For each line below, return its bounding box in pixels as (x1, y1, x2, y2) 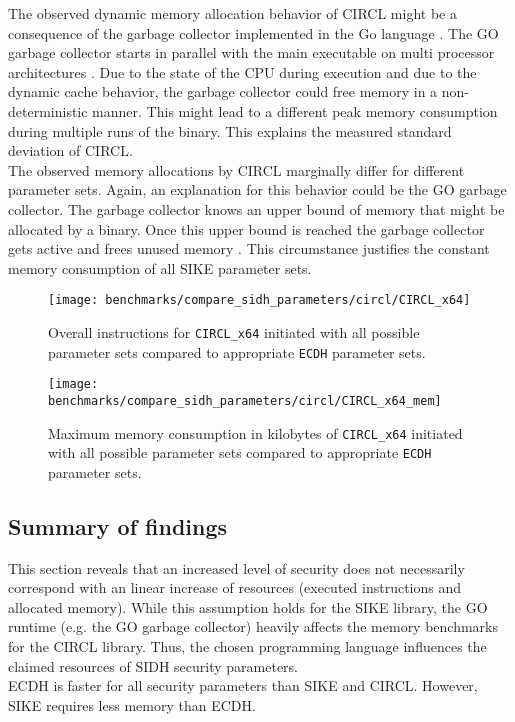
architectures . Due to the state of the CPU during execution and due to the (8, 61, 477, 82)
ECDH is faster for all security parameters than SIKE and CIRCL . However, (8, 675, 478, 696)
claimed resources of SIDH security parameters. (8, 655, 299, 676)
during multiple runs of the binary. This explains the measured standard (8, 120, 452, 141)
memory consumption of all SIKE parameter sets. (8, 257, 312, 278)
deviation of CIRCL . (8, 140, 133, 161)
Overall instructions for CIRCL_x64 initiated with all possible (48, 321, 420, 342)
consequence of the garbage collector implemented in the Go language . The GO (8, 22, 499, 43)
